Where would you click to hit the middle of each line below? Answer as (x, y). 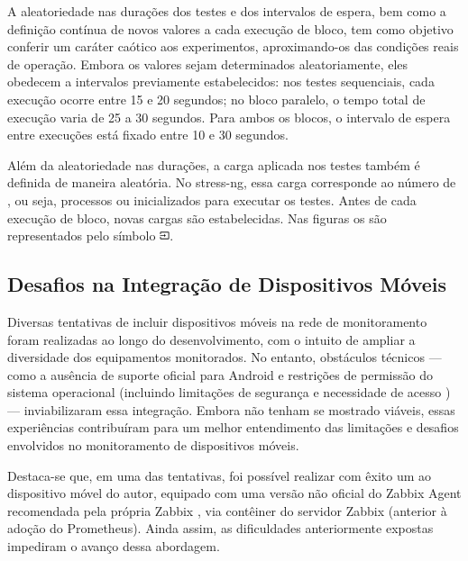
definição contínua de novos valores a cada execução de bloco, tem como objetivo (230, 28)
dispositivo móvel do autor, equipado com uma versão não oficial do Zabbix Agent (234, 493)
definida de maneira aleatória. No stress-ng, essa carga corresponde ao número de (232, 182)
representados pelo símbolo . (91, 235)
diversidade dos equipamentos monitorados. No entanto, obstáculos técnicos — (225, 357)
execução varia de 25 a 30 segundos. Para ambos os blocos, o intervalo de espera (229, 117)
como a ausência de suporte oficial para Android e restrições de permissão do (220, 374)
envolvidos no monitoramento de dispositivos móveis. (153, 445)
